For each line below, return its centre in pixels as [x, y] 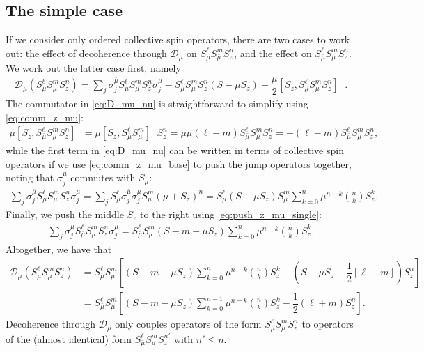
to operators [328, 324]
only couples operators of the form [188, 324]
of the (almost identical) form [69, 338]
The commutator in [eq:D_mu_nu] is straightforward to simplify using [157, 103]
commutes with [103, 177]
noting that [30, 177]
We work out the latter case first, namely [93, 68]
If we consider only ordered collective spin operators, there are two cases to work [178, 39]
